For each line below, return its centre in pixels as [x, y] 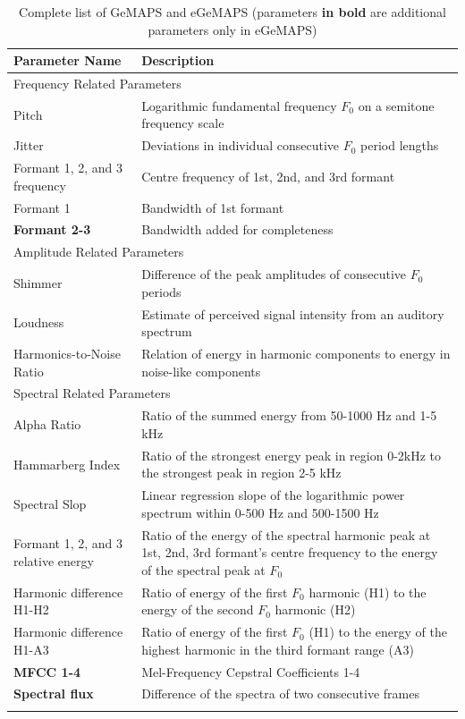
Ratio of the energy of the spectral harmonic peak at [286, 534]
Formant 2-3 [52, 229]
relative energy [54, 560]
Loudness [39, 322]
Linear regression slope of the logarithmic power [273, 495]
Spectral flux [54, 694]
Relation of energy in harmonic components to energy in [296, 353]
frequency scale [183, 123]
